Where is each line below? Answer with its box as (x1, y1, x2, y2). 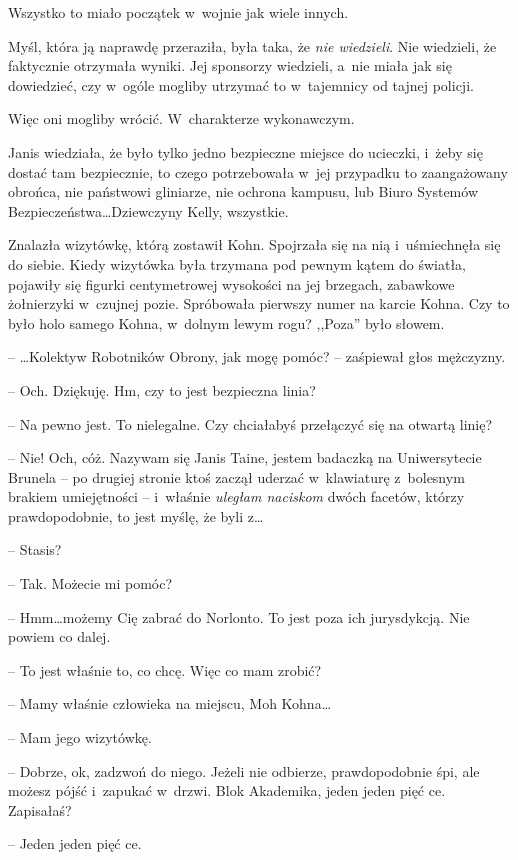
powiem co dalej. (8, 626, 111, 647)
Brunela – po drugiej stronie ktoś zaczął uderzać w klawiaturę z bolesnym (8, 466, 465, 487)
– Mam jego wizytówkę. (8, 727, 152, 748)
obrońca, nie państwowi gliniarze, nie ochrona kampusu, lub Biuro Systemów (8, 181, 478, 202)
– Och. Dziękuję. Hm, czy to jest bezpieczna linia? (8, 379, 316, 400)
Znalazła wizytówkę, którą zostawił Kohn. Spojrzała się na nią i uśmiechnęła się (8, 234, 501, 255)
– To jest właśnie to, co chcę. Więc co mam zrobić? (8, 659, 322, 680)
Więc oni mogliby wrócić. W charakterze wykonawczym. (8, 108, 355, 129)
